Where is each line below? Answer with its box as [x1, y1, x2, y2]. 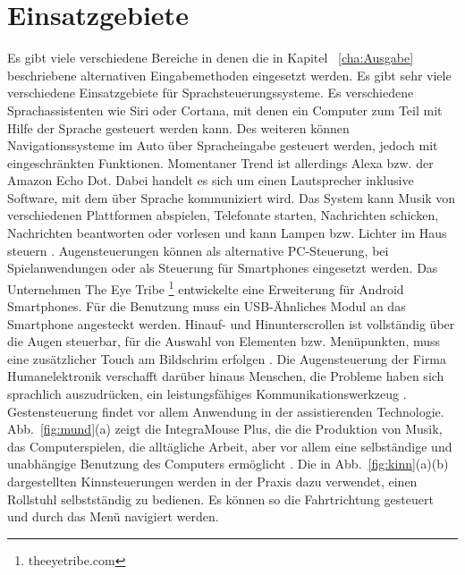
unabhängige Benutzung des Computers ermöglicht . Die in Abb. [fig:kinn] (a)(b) [7, 454, 449, 473]
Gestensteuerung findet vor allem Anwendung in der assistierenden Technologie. [7, 402, 444, 420]
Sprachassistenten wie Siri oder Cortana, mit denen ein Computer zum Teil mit [7, 100, 443, 119]
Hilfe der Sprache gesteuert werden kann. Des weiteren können [7, 118, 350, 137]
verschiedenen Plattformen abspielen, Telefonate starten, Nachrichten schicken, [7, 206, 439, 224]
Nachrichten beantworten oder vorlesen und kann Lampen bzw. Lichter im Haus [7, 224, 447, 242]
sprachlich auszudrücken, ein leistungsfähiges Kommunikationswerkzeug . [7, 385, 407, 403]
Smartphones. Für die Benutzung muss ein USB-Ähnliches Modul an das [7, 297, 406, 316]
